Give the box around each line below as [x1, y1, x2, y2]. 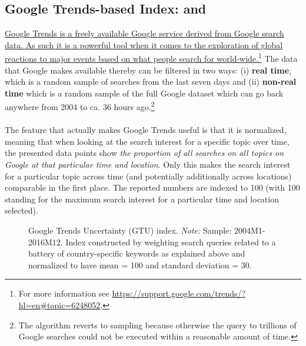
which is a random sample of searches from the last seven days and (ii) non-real [5, 75, 297, 88]
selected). [5, 204, 38, 217]
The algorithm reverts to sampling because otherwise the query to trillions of [18, 318, 297, 331]
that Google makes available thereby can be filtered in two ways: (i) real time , [5, 64, 291, 76]
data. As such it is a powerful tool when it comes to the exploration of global [5, 38, 283, 51]
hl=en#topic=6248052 [18, 298, 101, 311]
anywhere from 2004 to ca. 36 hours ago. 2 [5, 99, 155, 113]
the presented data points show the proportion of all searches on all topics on [5, 147, 284, 159]
